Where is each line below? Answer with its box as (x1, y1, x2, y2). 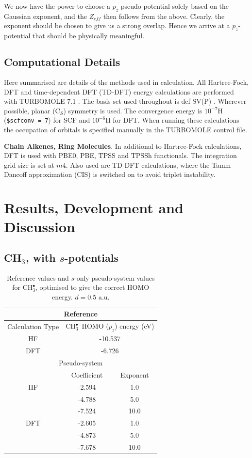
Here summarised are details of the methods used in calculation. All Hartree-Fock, (4, 77, 249, 87)
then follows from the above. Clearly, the (103, 11, 225, 21)
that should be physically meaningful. (33, 31, 145, 41)
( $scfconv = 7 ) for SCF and (4, 115, 90, 125)
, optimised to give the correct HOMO (35, 282, 150, 292)
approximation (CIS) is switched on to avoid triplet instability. (29, 169, 216, 179)
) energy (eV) (115, 321, 154, 331)
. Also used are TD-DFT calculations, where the (66, 159, 210, 170)
